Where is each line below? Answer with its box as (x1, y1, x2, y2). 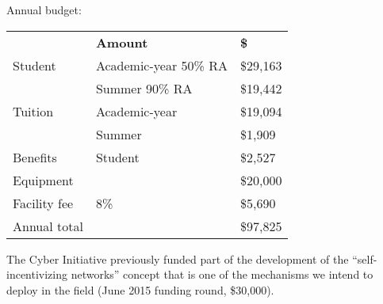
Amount (95, 32, 148, 51)
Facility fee (13, 193, 74, 212)
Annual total (13, 216, 83, 235)
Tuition (13, 101, 54, 120)
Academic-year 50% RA (95, 55, 228, 74)
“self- (352, 250, 377, 267)
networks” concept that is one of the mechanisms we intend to (71, 266, 373, 283)
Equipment (13, 170, 74, 189)
